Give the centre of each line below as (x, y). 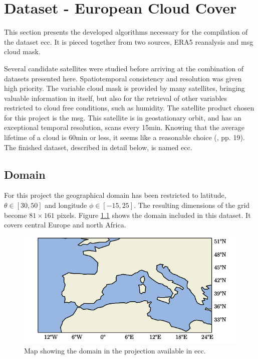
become (16, 215)
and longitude (66, 205)
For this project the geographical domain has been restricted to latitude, (115, 195)
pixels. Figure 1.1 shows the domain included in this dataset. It (154, 215)
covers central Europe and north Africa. (65, 225)
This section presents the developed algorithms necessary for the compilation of (126, 32)
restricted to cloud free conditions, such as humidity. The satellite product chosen (129, 108)
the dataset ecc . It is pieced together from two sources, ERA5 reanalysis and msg (129, 41)
